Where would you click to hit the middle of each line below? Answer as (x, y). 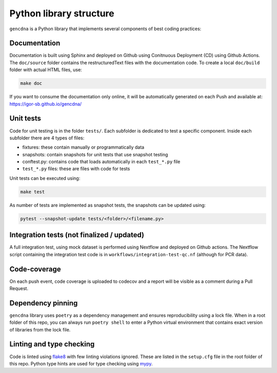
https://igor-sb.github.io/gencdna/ (46, 104)
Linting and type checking (52, 344)
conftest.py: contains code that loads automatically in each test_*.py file (101, 162)
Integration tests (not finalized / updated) (77, 235)
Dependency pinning (44, 303)
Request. (19, 288)
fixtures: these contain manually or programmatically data (83, 147)
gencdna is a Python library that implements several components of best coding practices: (105, 29)
